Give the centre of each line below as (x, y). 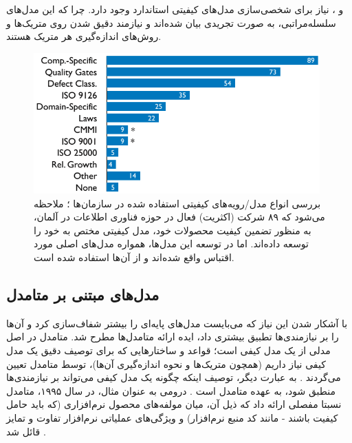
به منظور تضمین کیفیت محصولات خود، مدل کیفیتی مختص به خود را (173, 230)
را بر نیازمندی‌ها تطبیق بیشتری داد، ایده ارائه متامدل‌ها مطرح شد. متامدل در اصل (173, 337)
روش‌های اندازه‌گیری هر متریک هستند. (84, 36)
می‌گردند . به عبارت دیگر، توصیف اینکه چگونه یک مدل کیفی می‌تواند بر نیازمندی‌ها (174, 377)
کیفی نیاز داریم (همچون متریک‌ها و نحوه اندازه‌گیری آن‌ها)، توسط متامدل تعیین (166, 363)
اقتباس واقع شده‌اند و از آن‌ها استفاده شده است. (134, 257)
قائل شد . (26, 431)
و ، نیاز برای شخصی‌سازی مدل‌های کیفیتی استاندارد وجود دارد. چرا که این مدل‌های (175, 9)
